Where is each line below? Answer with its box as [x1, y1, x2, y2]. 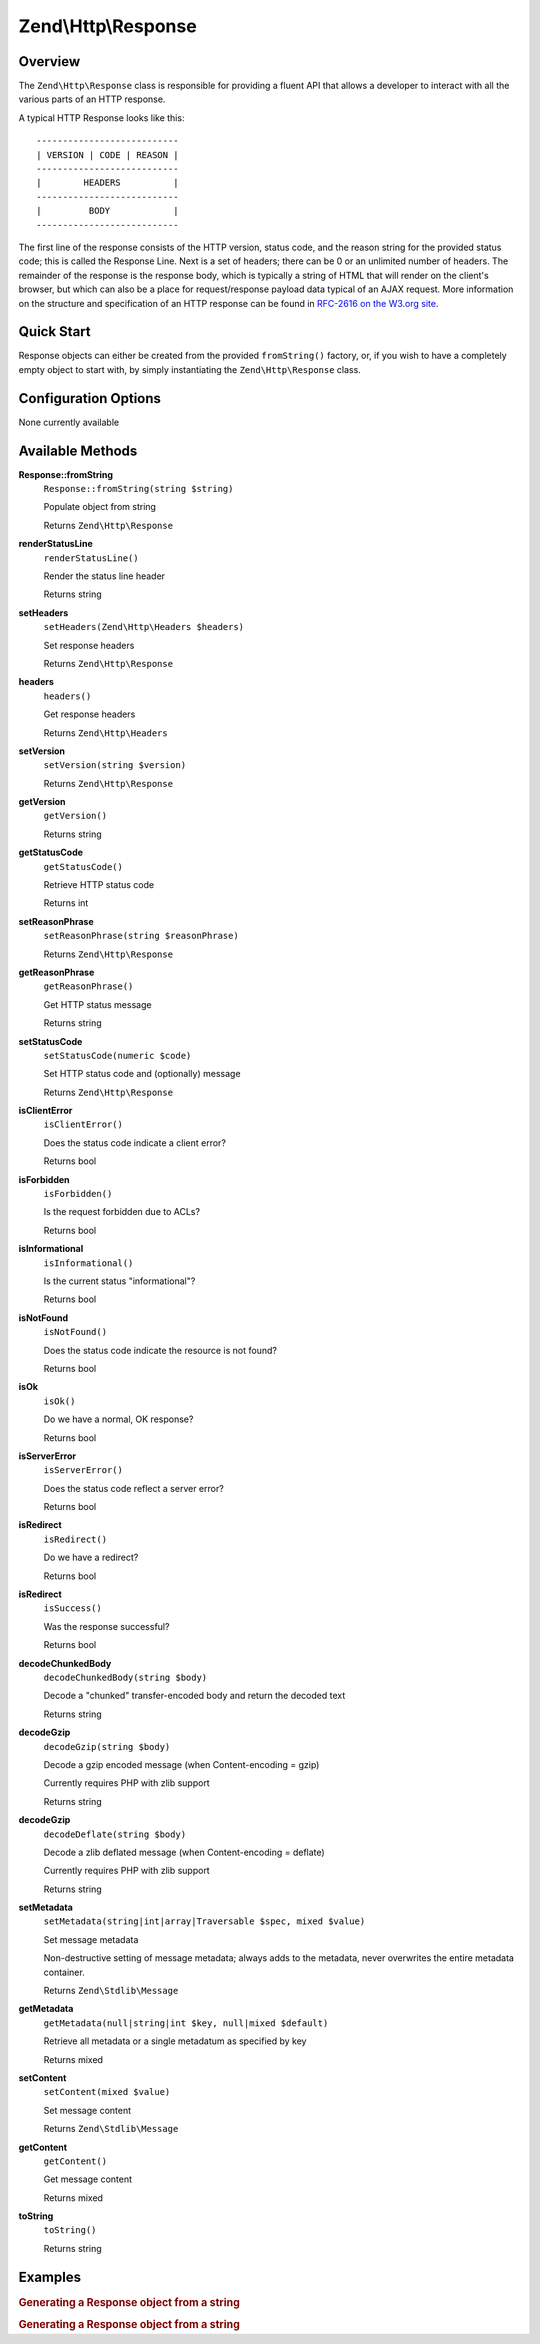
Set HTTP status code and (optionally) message [43, 1068, 241, 1080]
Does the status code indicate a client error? [43, 1136, 227, 1149]
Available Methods [18, 442, 138, 459]
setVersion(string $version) [43, 760, 187, 771]
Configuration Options [18, 390, 162, 407]
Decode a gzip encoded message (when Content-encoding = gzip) [43, 1758, 320, 1770]
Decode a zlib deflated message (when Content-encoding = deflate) [43, 1846, 325, 1858]
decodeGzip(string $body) [43, 1741, 171, 1752]
